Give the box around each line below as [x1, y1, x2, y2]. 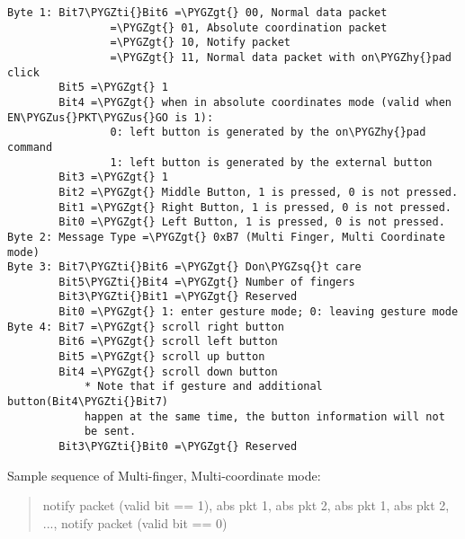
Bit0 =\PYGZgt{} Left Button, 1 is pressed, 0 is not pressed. [58, 216, 445, 229]
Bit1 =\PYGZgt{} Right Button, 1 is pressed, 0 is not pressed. [58, 200, 452, 214]
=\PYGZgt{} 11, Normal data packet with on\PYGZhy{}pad [110, 50, 452, 64]
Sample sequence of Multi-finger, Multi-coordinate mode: [7, 465, 321, 484]
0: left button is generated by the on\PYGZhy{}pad [110, 126, 426, 139]
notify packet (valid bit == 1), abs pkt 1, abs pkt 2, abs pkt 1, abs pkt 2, [42, 496, 450, 515]
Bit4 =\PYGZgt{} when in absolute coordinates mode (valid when [58, 95, 452, 109]
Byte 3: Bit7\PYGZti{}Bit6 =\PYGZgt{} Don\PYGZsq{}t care [7, 261, 362, 274]
